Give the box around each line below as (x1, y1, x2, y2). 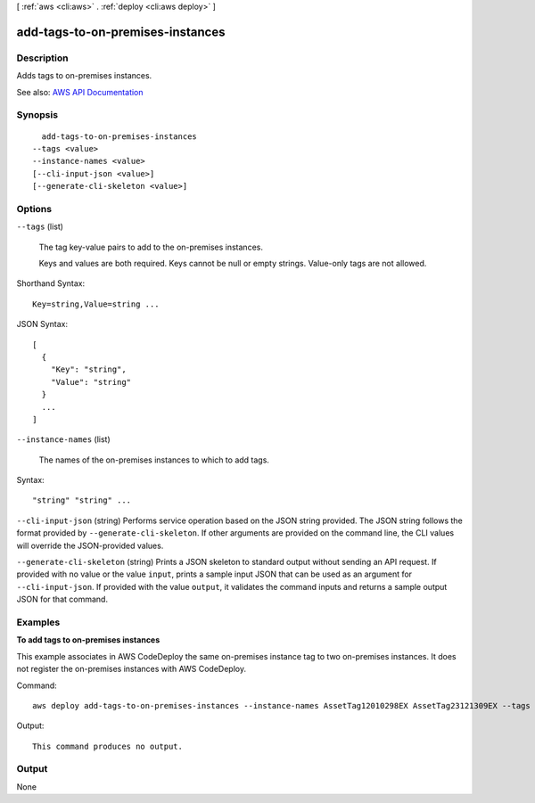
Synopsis (16, 109, 58, 121)
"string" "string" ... (32, 496, 132, 505)
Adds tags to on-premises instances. (16, 70, 152, 81)
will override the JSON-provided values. (16, 540, 164, 551)
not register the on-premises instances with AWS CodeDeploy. (16, 664, 247, 675)
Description (16, 52, 69, 64)
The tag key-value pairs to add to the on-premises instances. (38, 242, 263, 252)
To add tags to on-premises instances (16, 635, 160, 645)
